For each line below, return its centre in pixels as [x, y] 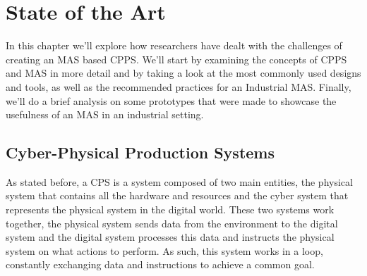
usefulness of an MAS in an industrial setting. [105, 114]
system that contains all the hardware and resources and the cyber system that [177, 195]
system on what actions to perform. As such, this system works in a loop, [164, 250]
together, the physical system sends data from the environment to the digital [172, 223]
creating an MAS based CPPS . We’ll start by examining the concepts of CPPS [176, 59]
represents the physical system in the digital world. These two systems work [170, 209]
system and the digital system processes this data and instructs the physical [170, 237]
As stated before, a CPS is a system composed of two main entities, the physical [179, 181]
